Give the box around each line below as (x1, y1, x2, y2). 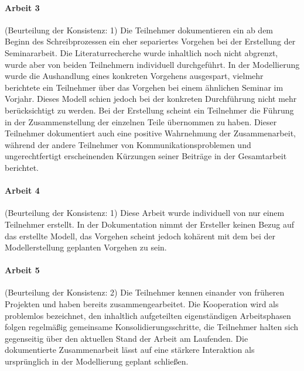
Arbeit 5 (5, 264, 40, 276)
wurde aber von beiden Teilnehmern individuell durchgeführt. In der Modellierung (5, 58, 300, 70)
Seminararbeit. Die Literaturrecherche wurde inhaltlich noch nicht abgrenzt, (5, 46, 278, 59)
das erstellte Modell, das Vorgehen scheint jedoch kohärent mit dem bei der (5, 229, 276, 242)
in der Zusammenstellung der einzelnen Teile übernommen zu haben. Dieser (5, 115, 277, 128)
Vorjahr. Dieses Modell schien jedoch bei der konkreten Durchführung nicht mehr (5, 92, 297, 105)
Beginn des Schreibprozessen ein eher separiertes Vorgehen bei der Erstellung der (5, 35, 296, 47)
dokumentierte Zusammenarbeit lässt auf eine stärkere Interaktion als (5, 343, 255, 356)
